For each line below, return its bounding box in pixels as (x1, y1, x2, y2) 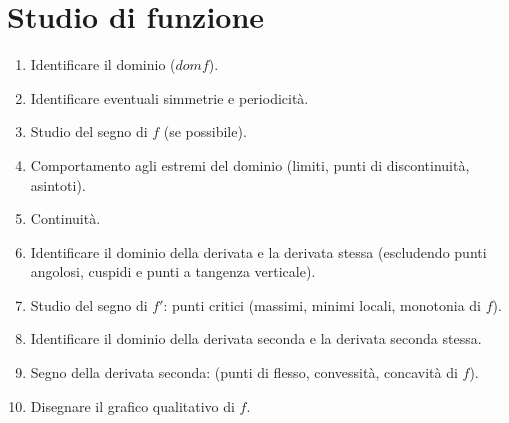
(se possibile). (163, 121, 247, 142)
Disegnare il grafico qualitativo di (30, 395, 235, 416)
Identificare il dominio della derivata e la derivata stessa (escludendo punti (30, 241, 487, 262)
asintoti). (30, 174, 86, 195)
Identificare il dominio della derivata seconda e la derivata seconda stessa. (30, 328, 482, 349)
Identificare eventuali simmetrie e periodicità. (30, 87, 309, 108)
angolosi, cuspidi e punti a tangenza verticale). (30, 261, 316, 282)
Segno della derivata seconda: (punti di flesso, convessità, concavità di (30, 362, 458, 383)
